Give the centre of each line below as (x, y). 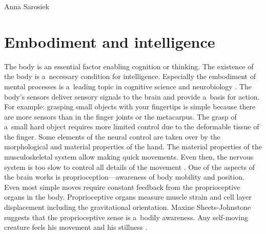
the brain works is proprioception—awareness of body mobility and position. (124, 177)
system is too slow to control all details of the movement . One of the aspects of (129, 167)
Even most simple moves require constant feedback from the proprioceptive (122, 187)
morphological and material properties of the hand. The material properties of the (133, 147)
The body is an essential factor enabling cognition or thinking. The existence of (129, 66)
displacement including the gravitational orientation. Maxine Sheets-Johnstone (128, 207)
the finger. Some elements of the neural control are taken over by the (112, 136)
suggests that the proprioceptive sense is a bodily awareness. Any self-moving (126, 217)
